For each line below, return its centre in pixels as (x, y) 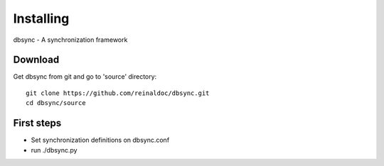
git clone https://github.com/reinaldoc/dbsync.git (118, 93)
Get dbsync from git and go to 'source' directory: (85, 77)
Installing (41, 18)
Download (36, 60)
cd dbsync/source (56, 103)
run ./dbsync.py (54, 150)
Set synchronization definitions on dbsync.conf (100, 140)
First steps (37, 123)
